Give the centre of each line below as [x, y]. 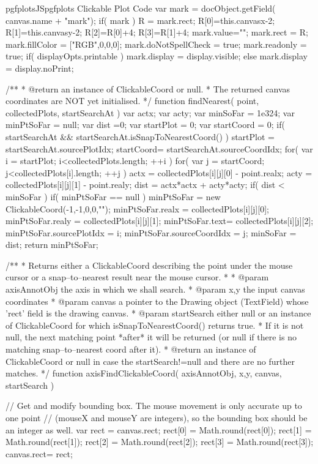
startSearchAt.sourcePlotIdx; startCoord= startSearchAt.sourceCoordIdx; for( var [159, 148]
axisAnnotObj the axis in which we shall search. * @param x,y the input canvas [155, 289]
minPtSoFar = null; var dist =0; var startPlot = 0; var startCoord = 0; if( [145, 125]
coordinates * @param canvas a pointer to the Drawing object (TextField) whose [157, 301]
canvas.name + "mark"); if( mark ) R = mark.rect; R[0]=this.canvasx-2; [140, 20]
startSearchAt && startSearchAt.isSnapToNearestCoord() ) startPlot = [140, 136]
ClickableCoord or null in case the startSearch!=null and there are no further [150, 361]
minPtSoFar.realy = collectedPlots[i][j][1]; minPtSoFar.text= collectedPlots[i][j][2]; [160, 221]
